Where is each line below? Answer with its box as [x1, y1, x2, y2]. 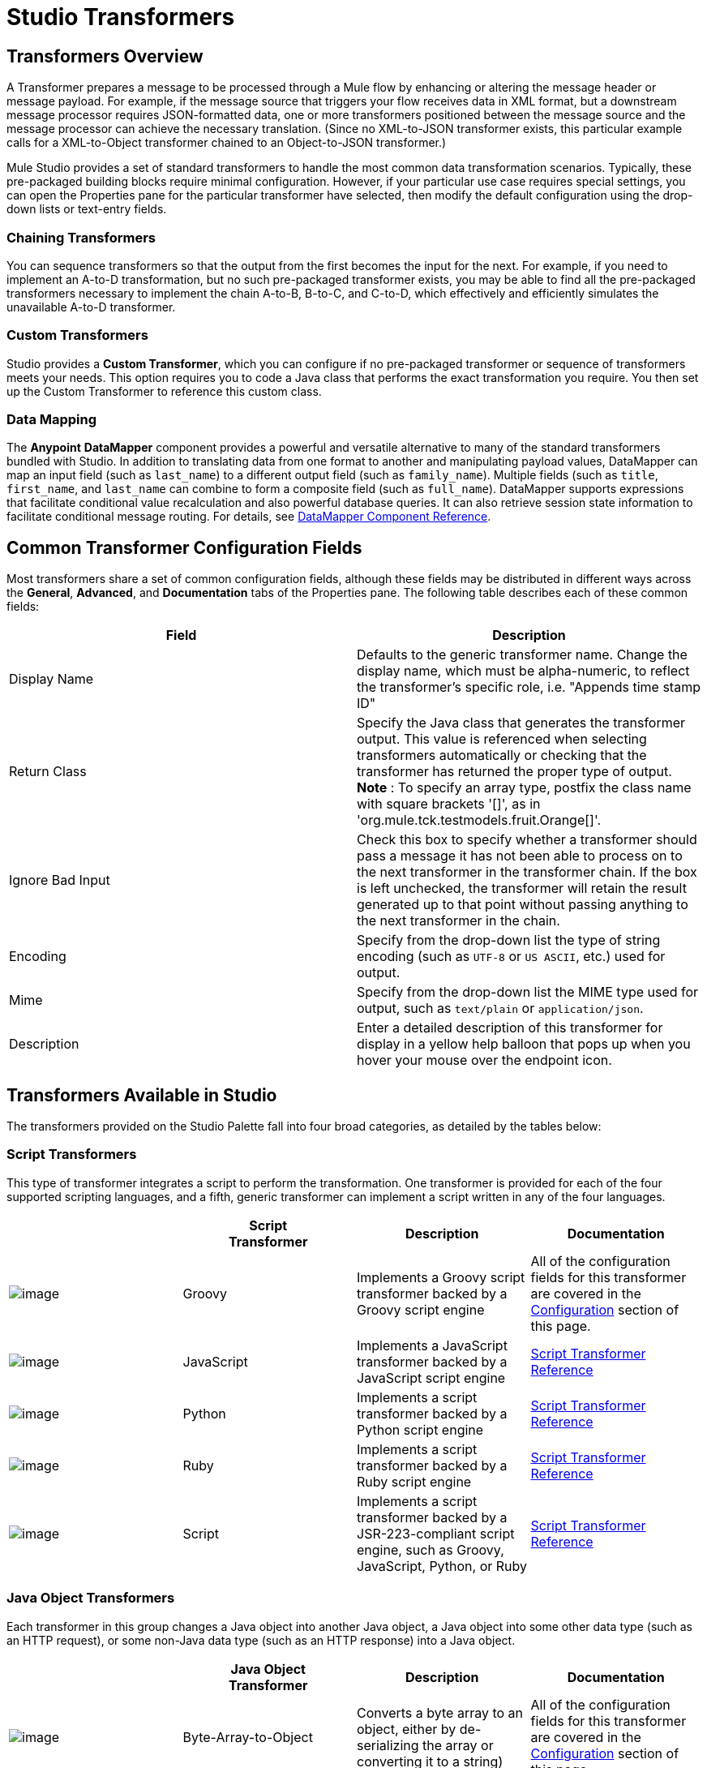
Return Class [9, 763, 87, 780]
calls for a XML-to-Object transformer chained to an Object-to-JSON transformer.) [6, 135, 447, 150]
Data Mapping [6, 411, 97, 428]
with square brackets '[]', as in [357, 796, 541, 813]
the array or [422, 1736, 494, 1753]
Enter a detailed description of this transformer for [357, 1019, 663, 1036]
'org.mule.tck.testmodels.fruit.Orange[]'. [357, 812, 602, 829]
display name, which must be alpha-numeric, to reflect [357, 663, 690, 680]
